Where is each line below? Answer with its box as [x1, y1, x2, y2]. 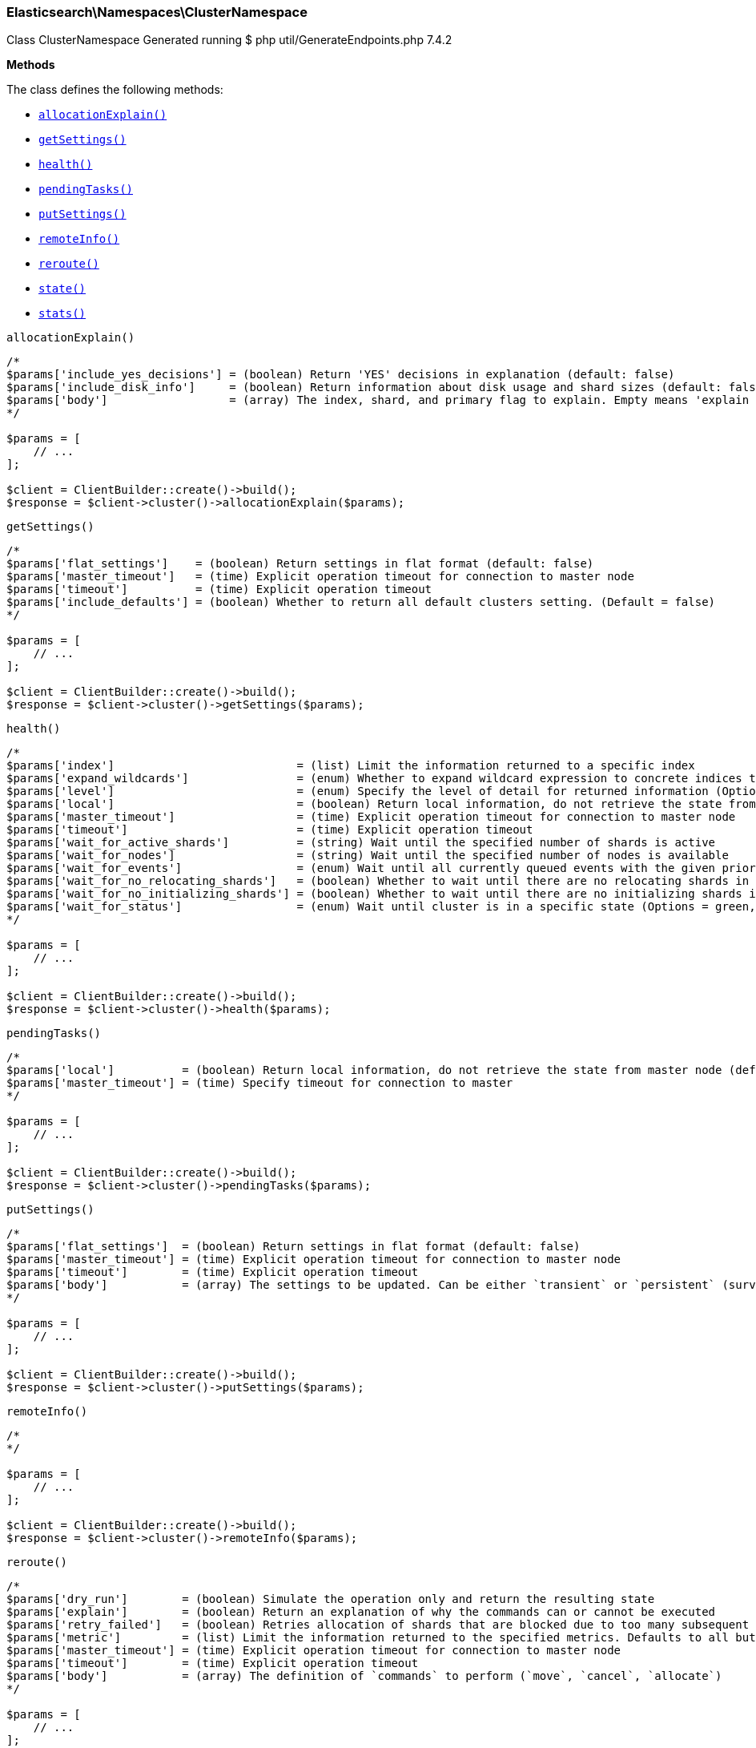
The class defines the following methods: [6, 83, 223, 97]
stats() [38, 307, 86, 321]
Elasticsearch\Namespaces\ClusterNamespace [6, 4, 308, 20]
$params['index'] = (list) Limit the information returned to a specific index [6, 759, 695, 773]
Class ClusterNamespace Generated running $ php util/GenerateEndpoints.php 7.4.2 [6, 33, 452, 47]
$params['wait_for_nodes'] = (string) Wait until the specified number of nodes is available [6, 849, 729, 862]
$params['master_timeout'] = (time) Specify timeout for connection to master [6, 1076, 513, 1090]
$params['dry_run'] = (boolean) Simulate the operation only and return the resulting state [6, 1593, 655, 1606]
